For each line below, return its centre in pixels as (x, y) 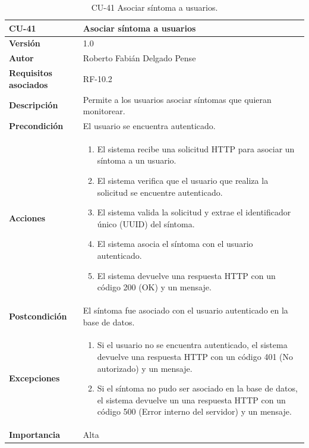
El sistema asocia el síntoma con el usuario (175, 244)
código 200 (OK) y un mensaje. (154, 287)
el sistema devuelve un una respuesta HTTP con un (191, 400)
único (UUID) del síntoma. (146, 223)
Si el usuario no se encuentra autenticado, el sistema (192, 345)
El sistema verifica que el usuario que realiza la (183, 181)
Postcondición (38, 316)
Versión (25, 43)
